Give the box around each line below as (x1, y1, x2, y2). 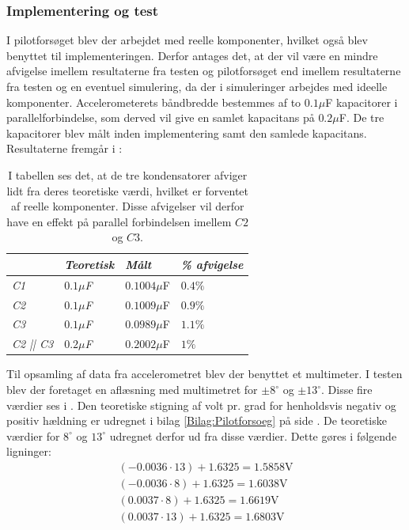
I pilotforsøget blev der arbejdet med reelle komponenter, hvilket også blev (6, 32, 368, 48)
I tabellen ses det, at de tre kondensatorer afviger (8, 166, 248, 183)
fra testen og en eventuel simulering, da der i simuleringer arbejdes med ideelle (6, 78, 388, 94)
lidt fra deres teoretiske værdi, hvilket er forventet (6, 182, 249, 199)
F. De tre (339, 109, 384, 126)
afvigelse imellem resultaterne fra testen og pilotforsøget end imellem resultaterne (6, 62, 401, 79)
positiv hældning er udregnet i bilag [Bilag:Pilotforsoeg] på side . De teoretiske (6, 412, 387, 429)
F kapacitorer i (325, 93, 398, 110)
